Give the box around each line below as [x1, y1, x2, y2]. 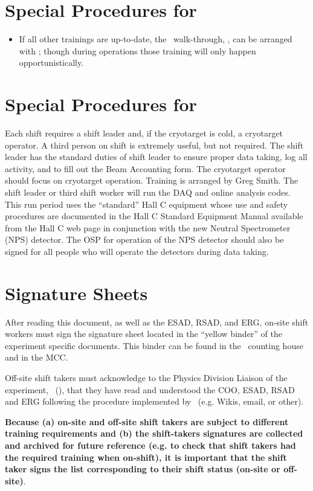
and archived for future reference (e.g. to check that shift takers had [5, 439, 296, 452]
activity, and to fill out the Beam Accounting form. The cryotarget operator [5, 162, 286, 175]
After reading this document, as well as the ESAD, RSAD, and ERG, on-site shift [5, 315, 309, 328]
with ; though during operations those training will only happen [19, 44, 256, 57]
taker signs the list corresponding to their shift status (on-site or [5, 463, 280, 475]
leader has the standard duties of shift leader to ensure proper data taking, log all [5, 150, 308, 163]
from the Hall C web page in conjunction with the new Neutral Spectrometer [5, 221, 291, 234]
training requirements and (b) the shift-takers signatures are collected [5, 427, 303, 440]
